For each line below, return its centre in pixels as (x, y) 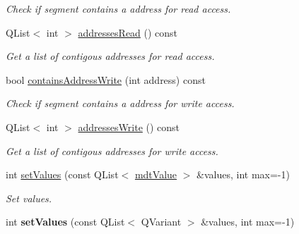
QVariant (161, 222)
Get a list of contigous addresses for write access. (112, 150)
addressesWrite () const (129, 127)
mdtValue (156, 174)
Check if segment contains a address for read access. (118, 8)
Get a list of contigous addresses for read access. (110, 56)
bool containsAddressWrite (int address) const (106, 79)
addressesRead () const (128, 32)
